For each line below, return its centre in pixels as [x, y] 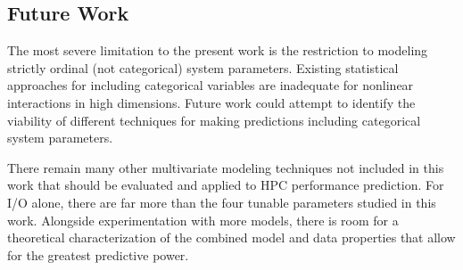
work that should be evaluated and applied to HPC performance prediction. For [226, 185]
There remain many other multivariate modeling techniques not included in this [226, 167]
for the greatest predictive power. [98, 254]
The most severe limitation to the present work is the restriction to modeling [218, 50]
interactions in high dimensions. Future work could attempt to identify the [211, 102]
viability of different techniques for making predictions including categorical [214, 120]
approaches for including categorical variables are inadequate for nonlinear [211, 85]
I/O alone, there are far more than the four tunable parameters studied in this [222, 202]
